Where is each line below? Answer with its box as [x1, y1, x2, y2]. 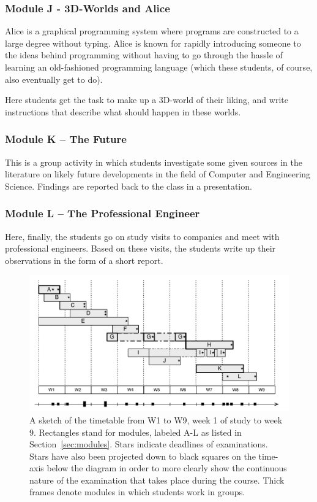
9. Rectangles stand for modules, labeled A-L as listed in [29, 425, 242, 438]
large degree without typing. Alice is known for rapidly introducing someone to [5, 36, 301, 49]
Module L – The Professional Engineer [5, 206, 200, 221]
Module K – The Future [5, 131, 127, 147]
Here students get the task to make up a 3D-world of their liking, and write [5, 93, 288, 106]
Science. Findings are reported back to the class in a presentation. [5, 179, 252, 192]
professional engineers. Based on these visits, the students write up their [5, 242, 276, 255]
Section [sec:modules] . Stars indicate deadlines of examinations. [29, 438, 268, 450]
